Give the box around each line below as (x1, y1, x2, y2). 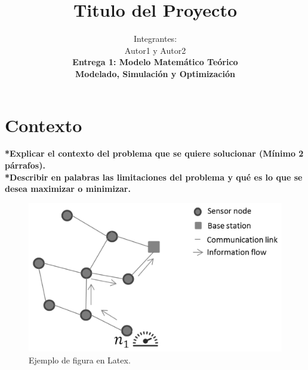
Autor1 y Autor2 (124, 44, 186, 56)
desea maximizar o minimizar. (5, 182, 131, 195)
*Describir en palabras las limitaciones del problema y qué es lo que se (5, 170, 303, 183)
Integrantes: (133, 32, 177, 45)
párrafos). (5, 159, 45, 172)
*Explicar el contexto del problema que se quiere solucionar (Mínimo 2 (5, 147, 304, 160)
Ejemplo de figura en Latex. (29, 353, 131, 366)
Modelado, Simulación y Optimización (75, 67, 235, 79)
